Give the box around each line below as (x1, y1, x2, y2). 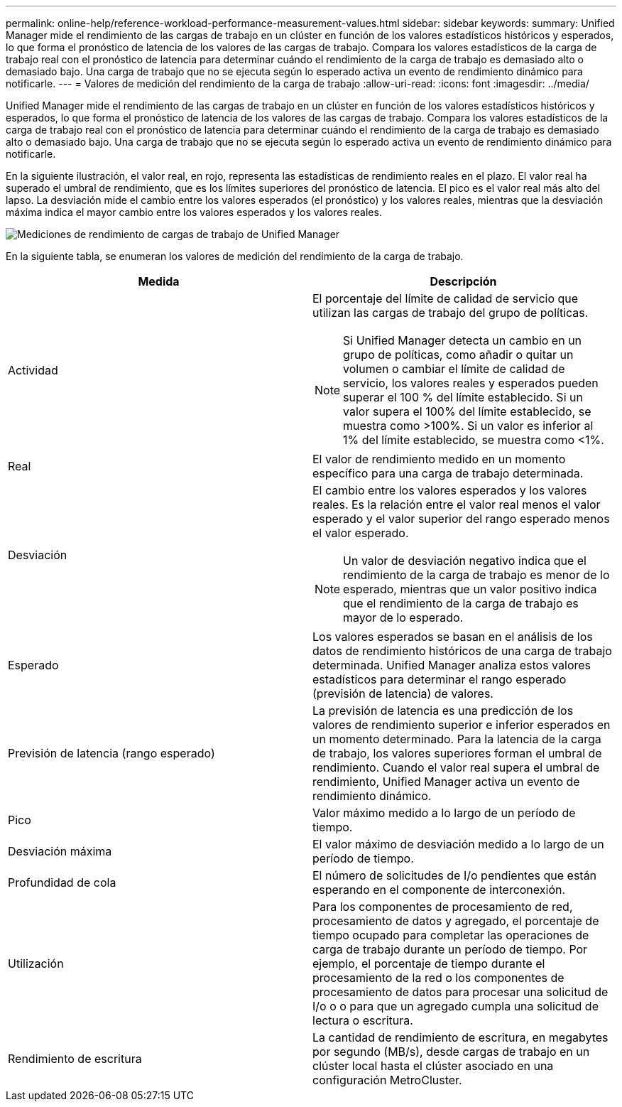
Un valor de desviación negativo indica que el (343, 553, 586, 568)
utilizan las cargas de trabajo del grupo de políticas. (312, 306, 589, 320)
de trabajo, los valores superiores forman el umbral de (312, 746, 602, 760)
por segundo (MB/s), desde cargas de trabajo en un (312, 1044, 590, 1059)
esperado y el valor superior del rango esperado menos (312, 512, 610, 526)
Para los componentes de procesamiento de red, (312, 900, 573, 914)
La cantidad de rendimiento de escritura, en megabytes (312, 1030, 609, 1044)
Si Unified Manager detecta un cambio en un (343, 333, 582, 347)
